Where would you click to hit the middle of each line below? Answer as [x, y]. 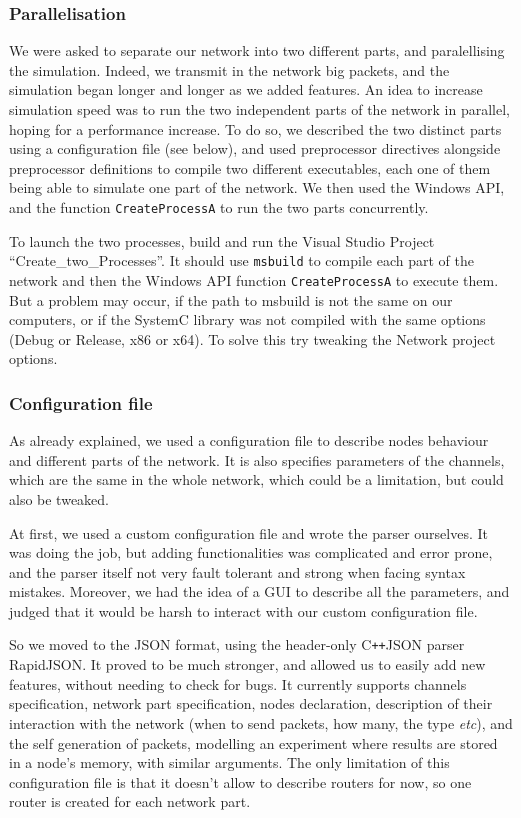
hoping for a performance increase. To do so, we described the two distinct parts [255, 128]
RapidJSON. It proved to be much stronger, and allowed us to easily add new [247, 664]
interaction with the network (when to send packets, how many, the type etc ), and [261, 722]
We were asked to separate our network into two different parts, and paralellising [257, 50]
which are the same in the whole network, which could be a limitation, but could [256, 479]
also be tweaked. [59, 498]
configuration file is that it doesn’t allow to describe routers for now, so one [240, 781]
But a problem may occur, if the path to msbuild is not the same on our [231, 299]
